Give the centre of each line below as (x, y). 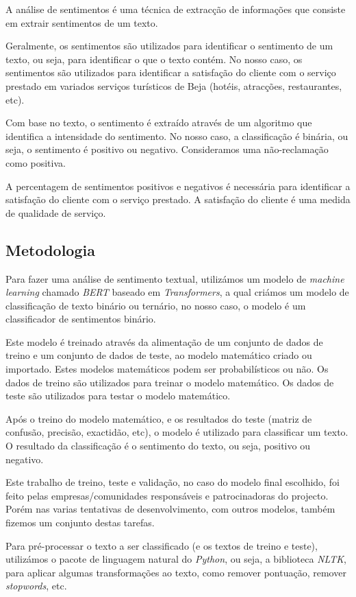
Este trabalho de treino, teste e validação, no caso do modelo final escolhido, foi (173, 482)
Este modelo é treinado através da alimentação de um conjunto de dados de (164, 341)
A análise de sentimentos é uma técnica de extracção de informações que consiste (176, 9)
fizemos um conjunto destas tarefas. (80, 523)
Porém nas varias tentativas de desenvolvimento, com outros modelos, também (170, 509)
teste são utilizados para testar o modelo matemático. (118, 396)
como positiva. (36, 162)
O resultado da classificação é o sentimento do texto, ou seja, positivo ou (158, 446)
